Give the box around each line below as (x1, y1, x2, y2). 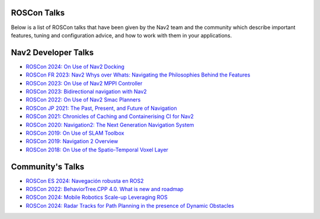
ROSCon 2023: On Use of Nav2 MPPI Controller (25, 80, 143, 87)
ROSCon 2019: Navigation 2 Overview (25, 138, 119, 145)
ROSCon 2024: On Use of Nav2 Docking (25, 63, 124, 70)
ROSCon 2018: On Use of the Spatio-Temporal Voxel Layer (25, 146, 169, 153)
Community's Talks (11, 161, 85, 172)
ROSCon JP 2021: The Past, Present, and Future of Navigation (25, 104, 177, 112)
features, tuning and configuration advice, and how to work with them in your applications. (11, 31, 232, 39)
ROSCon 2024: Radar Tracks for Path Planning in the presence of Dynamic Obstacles (25, 202, 234, 209)
